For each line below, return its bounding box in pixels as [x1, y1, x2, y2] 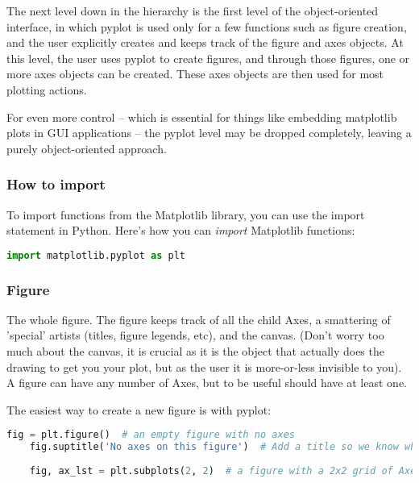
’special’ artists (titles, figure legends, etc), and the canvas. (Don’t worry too [6, 327, 384, 344]
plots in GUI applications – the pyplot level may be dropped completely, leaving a [6, 124, 412, 141]
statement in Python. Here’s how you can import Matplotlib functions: [6, 222, 355, 239]
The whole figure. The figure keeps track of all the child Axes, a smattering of [6, 310, 391, 327]
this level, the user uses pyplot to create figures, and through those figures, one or [6, 49, 410, 66]
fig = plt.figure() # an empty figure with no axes [6, 429, 295, 441]
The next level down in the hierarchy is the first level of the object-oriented [6, 2, 379, 19]
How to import [6, 174, 106, 194]
